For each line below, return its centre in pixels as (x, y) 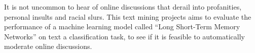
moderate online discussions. (48, 46)
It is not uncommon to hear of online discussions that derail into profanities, (123, 7)
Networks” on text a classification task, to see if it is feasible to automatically (124, 36)
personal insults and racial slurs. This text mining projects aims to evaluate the (128, 16)
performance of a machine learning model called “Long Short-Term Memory (122, 26)
